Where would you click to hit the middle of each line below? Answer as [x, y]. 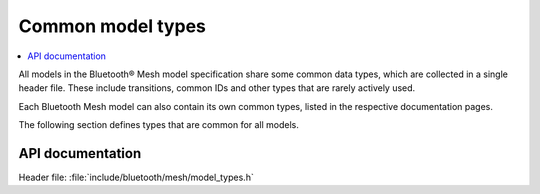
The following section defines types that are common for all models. [159, 125]
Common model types [112, 26]
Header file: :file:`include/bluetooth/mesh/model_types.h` [136, 177]
